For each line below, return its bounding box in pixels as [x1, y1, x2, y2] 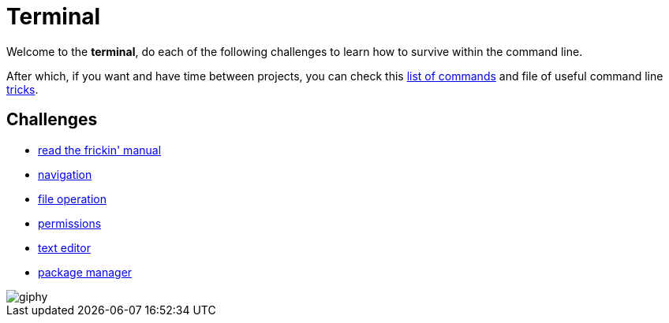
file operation [38, 191, 107, 206]
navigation [38, 167, 92, 181]
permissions [38, 216, 102, 230]
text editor [38, 240, 91, 254]
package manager [38, 265, 133, 279]
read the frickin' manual [38, 143, 162, 157]
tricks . [6, 82, 39, 96]
